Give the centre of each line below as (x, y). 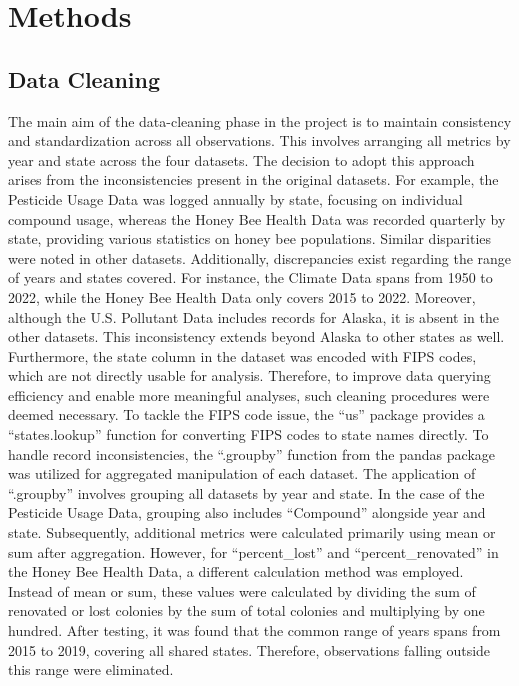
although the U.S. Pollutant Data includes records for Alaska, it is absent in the (253, 316)
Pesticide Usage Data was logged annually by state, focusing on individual (235, 198)
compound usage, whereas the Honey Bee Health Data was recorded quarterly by (257, 218)
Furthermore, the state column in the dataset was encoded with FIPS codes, (242, 355)
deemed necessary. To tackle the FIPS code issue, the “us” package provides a (246, 414)
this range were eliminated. (91, 669)
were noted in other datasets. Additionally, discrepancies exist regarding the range (260, 257)
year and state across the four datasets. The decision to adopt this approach (241, 159)
